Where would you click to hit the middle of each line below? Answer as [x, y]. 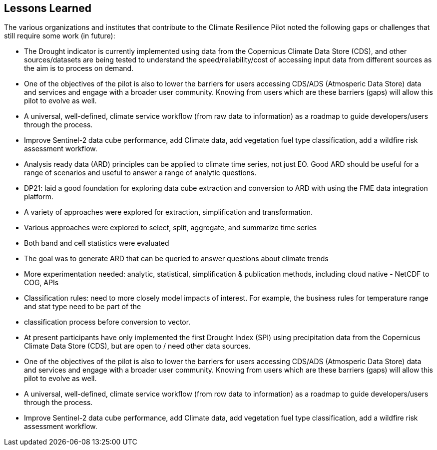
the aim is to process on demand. [79, 68]
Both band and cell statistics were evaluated [97, 243]
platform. [39, 197]
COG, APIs [41, 283]
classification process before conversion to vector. [107, 322]
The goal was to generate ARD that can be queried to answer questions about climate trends [176, 259]
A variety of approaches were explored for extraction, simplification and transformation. [169, 212]
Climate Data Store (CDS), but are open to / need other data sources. [137, 346]
